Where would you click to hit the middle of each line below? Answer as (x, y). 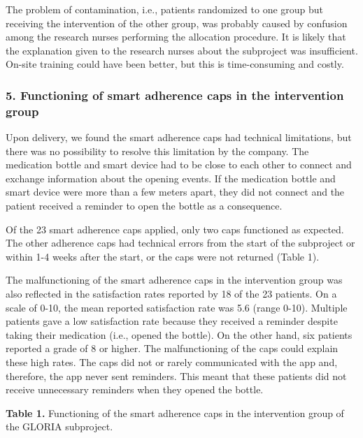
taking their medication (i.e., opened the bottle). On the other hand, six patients (179, 334)
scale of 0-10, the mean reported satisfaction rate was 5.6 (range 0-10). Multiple (177, 307)
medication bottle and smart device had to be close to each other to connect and (179, 165)
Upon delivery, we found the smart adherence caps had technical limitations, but (179, 137)
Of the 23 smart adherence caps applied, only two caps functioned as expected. (175, 229)
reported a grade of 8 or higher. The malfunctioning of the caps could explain (172, 348)
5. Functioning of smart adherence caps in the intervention (175, 95)
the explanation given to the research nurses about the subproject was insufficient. (182, 50)
